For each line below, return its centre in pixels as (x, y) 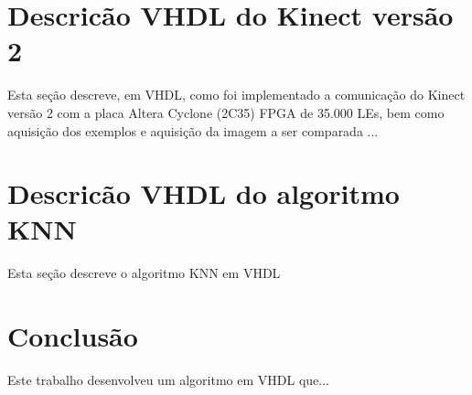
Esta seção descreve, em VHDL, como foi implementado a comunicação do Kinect (236, 95)
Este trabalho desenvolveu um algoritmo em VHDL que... (168, 380)
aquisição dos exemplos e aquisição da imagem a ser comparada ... (193, 130)
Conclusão (73, 336)
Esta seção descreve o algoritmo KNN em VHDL (144, 273)
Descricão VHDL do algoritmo (204, 193)
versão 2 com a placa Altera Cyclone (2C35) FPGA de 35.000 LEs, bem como (226, 112)
